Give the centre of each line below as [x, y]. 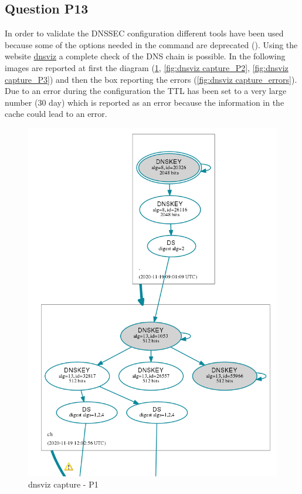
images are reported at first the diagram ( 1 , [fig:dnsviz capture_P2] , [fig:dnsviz [147, 67]
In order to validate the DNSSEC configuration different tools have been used [144, 33]
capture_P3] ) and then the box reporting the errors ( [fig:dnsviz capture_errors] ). [151, 79]
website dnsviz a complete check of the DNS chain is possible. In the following [145, 56]
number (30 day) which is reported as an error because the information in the [145, 102]
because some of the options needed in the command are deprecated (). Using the [151, 44]
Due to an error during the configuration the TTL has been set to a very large [146, 91]
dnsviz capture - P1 [63, 484]
